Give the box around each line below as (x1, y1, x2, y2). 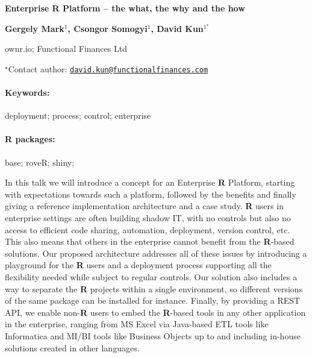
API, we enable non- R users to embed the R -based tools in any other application (5, 306, 306, 318)
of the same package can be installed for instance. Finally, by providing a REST (5, 294, 301, 307)
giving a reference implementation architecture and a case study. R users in (5, 199, 284, 212)
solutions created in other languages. (5, 341, 140, 354)
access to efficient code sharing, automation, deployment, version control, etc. (5, 223, 290, 236)
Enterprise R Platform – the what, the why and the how (5, 2, 245, 14)
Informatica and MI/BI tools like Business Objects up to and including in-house (5, 329, 301, 342)
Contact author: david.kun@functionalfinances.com (8, 62, 208, 75)
